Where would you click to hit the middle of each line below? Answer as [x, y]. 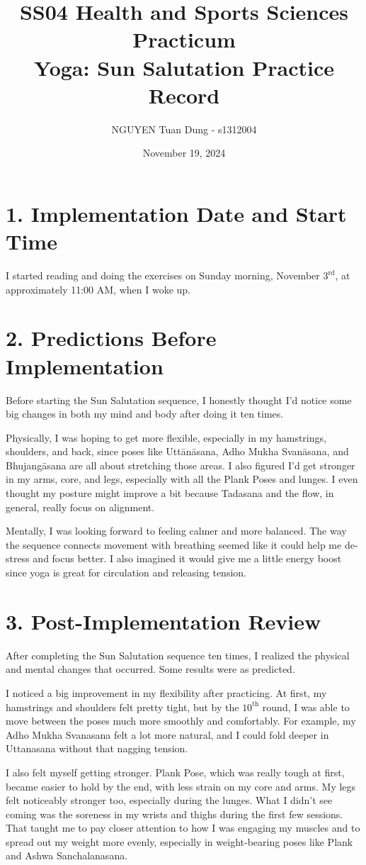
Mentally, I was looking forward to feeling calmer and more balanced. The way [176, 531]
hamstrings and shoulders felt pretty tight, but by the [122, 707]
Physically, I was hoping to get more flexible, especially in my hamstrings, [166, 437]
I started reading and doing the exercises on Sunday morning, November [163, 275]
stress [18, 558]
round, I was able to [306, 707]
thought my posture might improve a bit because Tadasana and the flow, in [170, 493]
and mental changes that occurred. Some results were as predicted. [150, 669]
